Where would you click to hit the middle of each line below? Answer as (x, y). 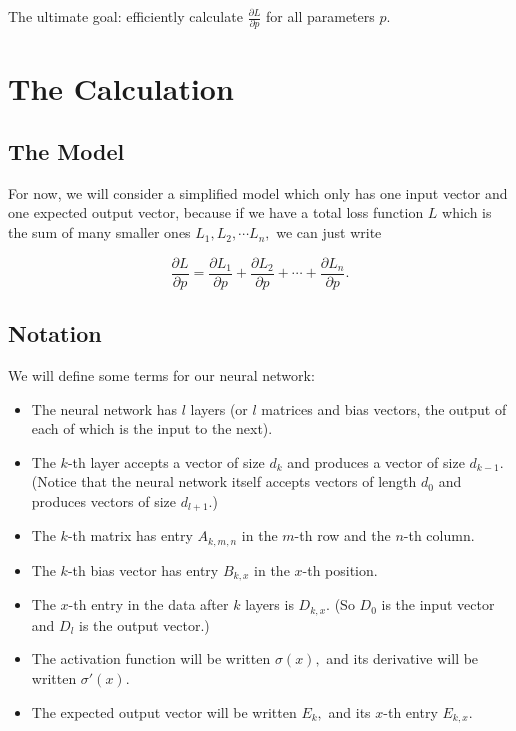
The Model (66, 151)
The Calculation (121, 87)
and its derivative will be (402, 658)
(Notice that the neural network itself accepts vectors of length (224, 481)
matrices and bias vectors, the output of (384, 408)
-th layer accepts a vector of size (166, 461)
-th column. (439, 535)
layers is (269, 604)
